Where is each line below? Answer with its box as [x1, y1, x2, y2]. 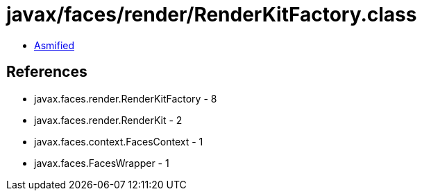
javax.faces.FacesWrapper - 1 [34, 157, 169, 169]
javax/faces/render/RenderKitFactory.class [6, 3, 417, 26]
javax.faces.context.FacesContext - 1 [34, 135, 203, 148]
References [6, 63, 87, 81]
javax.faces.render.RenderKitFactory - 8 [34, 92, 217, 105]
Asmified [34, 39, 75, 51]
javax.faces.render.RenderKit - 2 [34, 114, 183, 126]
